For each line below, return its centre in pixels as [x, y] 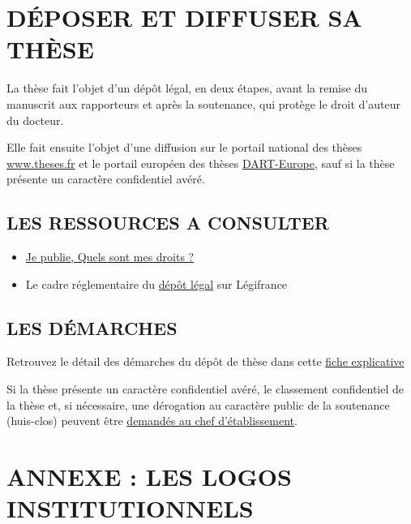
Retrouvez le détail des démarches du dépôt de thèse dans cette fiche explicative [205, 361]
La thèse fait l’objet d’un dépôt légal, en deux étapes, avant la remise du [187, 88]
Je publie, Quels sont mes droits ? [110, 257]
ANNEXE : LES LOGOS [149, 477]
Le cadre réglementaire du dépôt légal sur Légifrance [156, 283]
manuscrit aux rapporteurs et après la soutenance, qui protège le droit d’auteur [203, 103]
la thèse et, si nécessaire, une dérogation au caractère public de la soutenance [198, 404]
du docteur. [35, 120]
